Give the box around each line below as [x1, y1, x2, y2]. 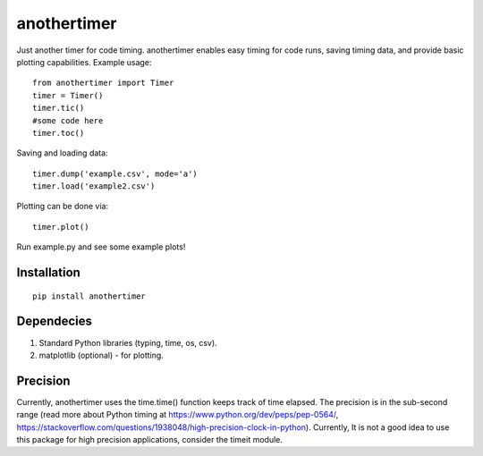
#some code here [32, 115, 104, 125]
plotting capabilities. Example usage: [16, 56, 152, 67]
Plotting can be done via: [16, 201, 109, 212]
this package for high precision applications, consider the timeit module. [16, 435, 284, 445]
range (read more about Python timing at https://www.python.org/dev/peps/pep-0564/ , [16, 410, 339, 420]
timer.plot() [32, 222, 89, 232]
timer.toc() [32, 128, 85, 138]
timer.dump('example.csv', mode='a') [32, 168, 199, 179]
